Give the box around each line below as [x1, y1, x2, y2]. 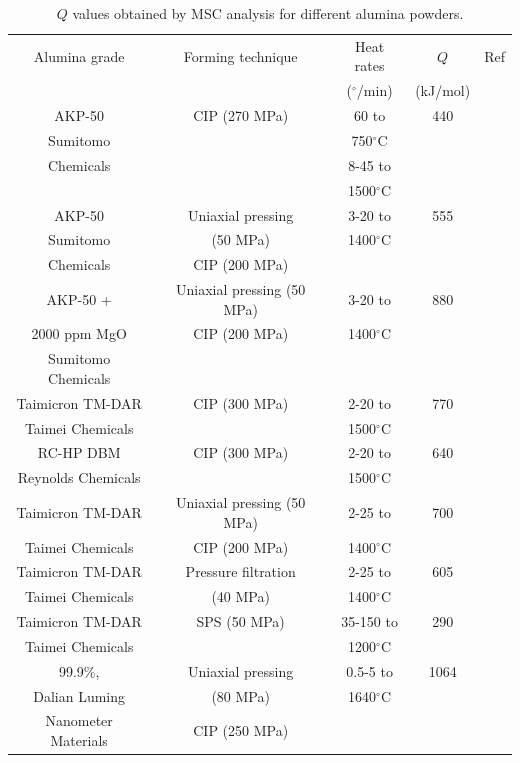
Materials [50, 730, 108, 751]
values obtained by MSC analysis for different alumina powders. [72, 3, 464, 23]
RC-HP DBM [37, 442, 121, 463]
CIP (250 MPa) [193, 720, 289, 741]
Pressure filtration [185, 561, 296, 582]
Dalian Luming [33, 685, 126, 706]
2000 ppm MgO [31, 323, 127, 344]
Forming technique [183, 45, 298, 66]
